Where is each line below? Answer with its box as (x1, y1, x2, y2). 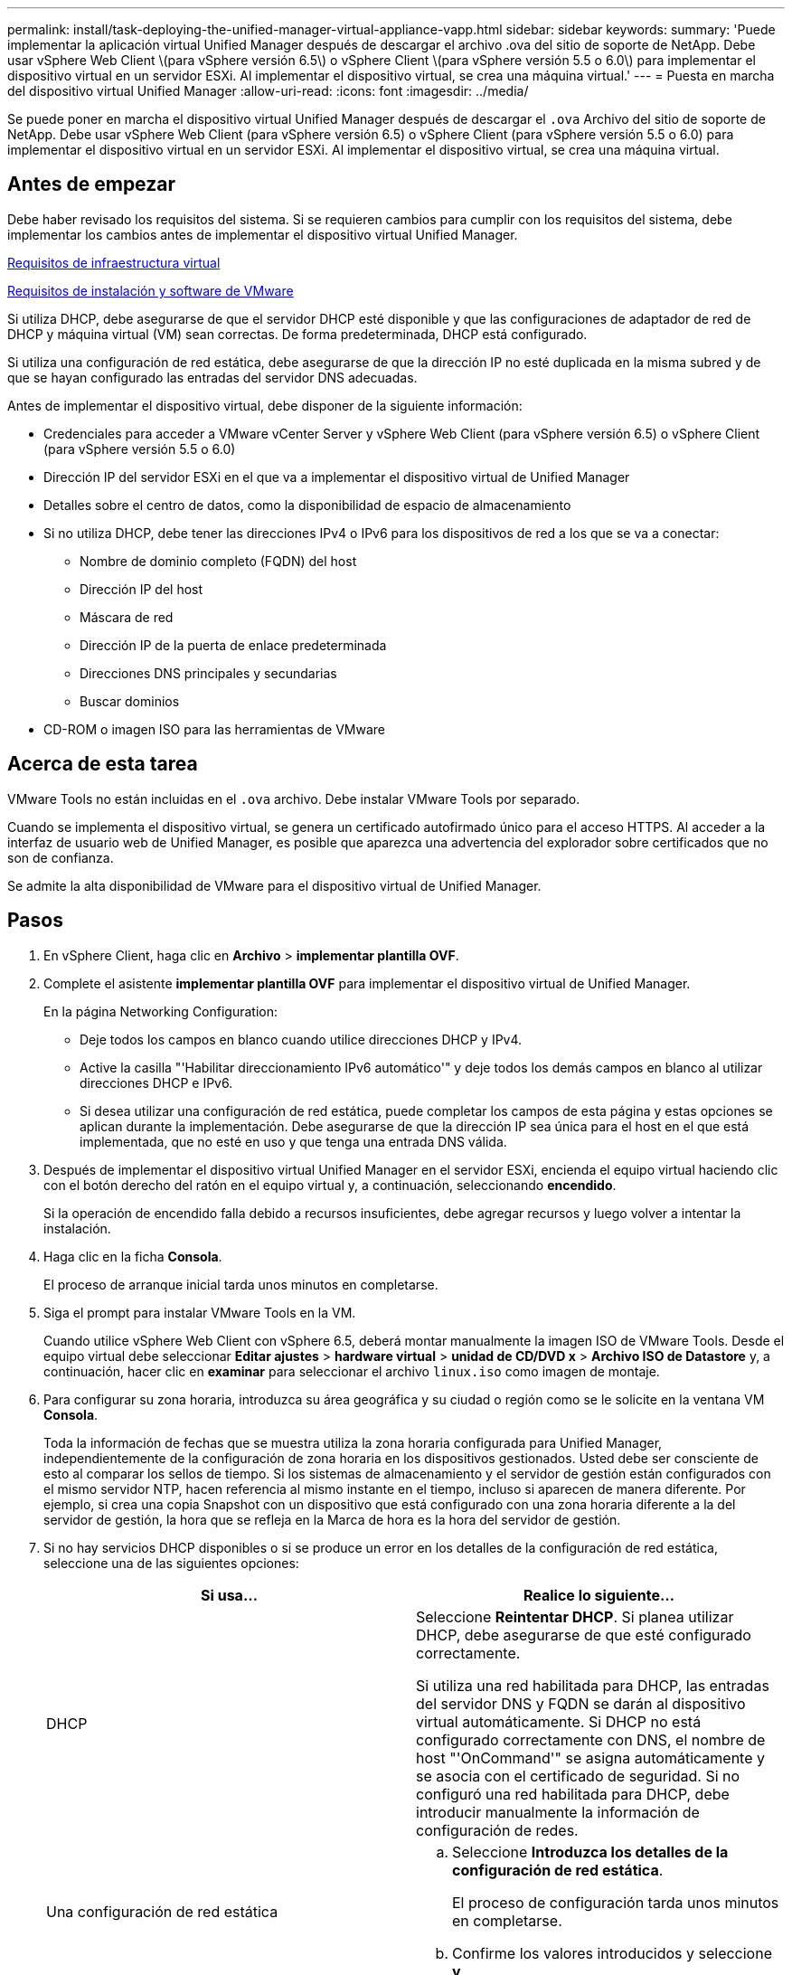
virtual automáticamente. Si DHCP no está (416, 1712, 702, 1731)
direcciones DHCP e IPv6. (80, 1074, 233, 1091)
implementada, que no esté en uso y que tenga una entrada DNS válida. (80, 1133, 507, 1149)
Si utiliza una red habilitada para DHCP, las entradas (416, 1676, 769, 1695)
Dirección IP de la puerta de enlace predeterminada (80, 637, 387, 653)
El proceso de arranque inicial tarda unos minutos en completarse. (43, 1276, 438, 1292)
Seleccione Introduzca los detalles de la (452, 1842, 729, 1861)
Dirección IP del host (80, 581, 203, 597)
